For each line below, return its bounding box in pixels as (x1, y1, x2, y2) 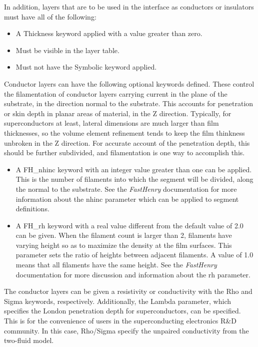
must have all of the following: (4, 11, 96, 22)
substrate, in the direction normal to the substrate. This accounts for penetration (4, 98, 253, 109)
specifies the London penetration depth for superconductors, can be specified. (4, 305, 241, 316)
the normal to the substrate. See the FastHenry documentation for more (15, 183, 237, 194)
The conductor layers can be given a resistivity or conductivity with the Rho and (4, 286, 252, 296)
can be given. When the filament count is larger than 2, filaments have (15, 230, 232, 240)
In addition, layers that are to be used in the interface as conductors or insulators (4, 2, 254, 12)
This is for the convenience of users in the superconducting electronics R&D (4, 315, 236, 326)
